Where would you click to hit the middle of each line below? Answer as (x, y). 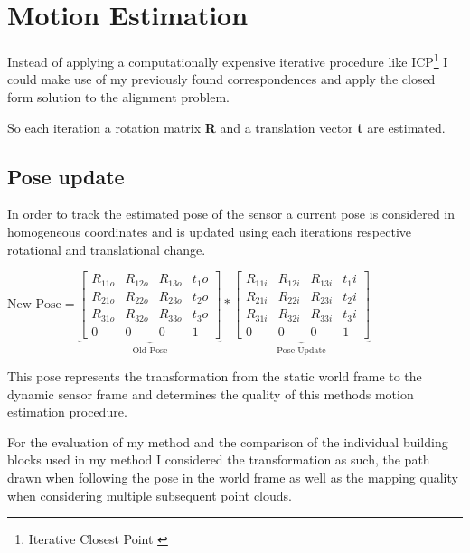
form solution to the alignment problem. (118, 96)
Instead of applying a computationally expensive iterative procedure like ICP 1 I (228, 60)
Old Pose (150, 350)
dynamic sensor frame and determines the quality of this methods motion (211, 394)
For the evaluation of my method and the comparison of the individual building (228, 441)
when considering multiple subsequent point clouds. (150, 495)
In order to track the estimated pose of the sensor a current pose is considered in (231, 214)
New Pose (34, 304)
